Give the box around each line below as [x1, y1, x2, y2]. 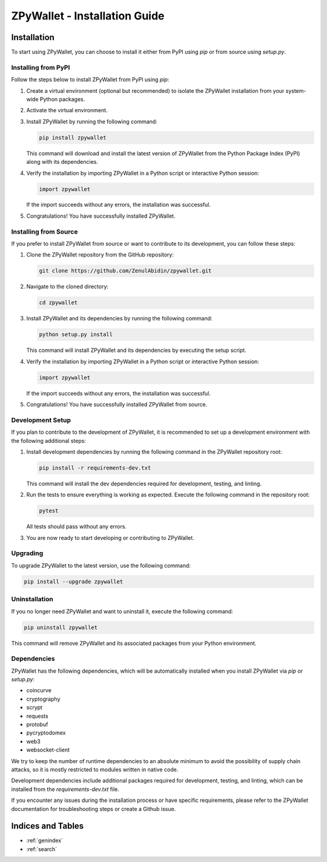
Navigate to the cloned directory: [26, 283, 109, 291]
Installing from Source [11, 227, 78, 236]
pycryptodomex [26, 729, 66, 736]
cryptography [26, 695, 61, 702]
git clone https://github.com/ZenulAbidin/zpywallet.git [39, 268, 212, 274]
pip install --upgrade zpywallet [24, 578, 124, 585]
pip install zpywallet [39, 134, 107, 141]
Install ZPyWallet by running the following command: [26, 118, 157, 125]
